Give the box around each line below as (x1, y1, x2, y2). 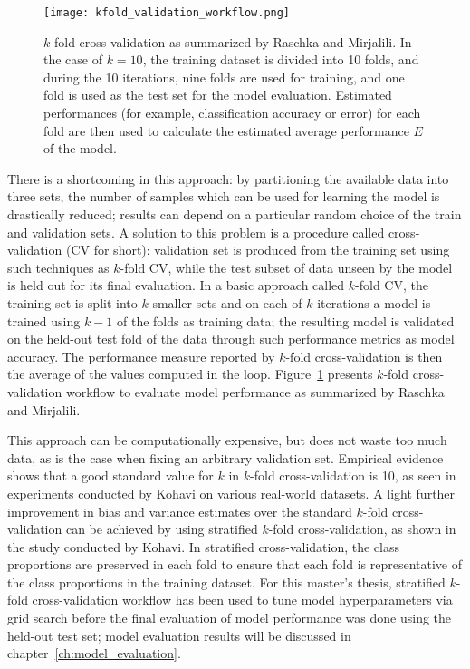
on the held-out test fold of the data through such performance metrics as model (7, 329, 455, 348)
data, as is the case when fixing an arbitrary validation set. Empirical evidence (7, 448, 444, 467)
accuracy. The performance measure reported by (7, 346, 275, 365)
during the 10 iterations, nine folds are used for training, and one (43, 67, 405, 86)
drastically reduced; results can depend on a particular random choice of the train (7, 205, 462, 223)
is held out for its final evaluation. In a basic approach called (7, 276, 345, 295)
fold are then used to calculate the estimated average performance (43, 121, 409, 140)
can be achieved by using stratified (65, 519, 258, 538)
